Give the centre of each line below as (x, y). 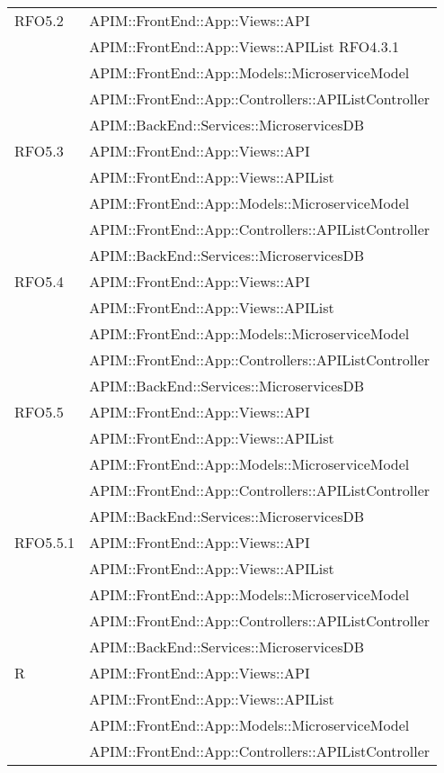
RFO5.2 (39, 20)
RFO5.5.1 (45, 542)
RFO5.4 (39, 281)
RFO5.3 (39, 151)
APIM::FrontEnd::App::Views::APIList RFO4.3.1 (244, 46)
